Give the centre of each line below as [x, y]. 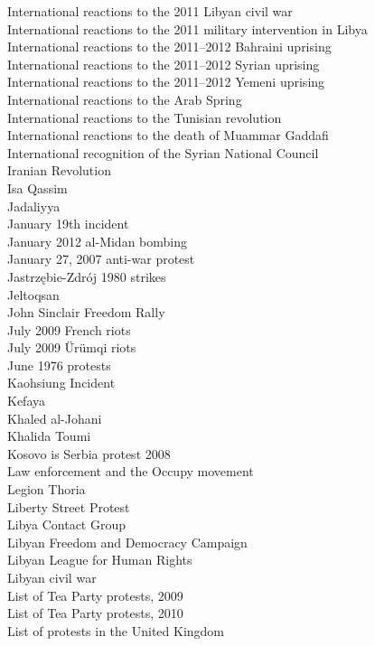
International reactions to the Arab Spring [125, 99]
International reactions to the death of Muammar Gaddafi [168, 135]
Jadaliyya [34, 206]
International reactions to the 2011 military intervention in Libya [187, 28]
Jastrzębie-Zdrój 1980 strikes [87, 276]
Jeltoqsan [33, 294]
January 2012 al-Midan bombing [97, 241]
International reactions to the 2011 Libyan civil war [150, 11]
